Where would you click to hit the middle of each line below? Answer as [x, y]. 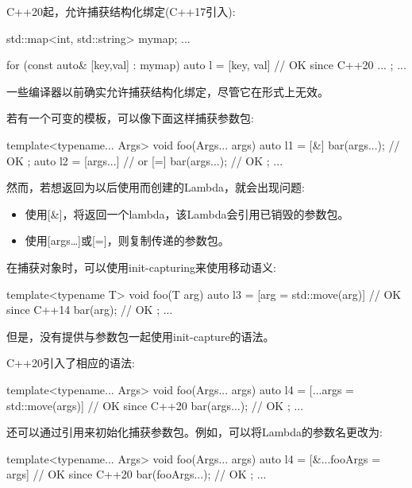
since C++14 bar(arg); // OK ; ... [90, 310]
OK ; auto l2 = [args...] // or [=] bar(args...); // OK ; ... [145, 160]
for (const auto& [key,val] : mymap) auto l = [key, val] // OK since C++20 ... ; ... [206, 65]
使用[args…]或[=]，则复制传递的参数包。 [127, 240]
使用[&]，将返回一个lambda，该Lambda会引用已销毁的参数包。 [187, 213]
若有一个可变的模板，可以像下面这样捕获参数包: [130, 118]
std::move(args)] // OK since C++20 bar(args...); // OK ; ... [155, 405]
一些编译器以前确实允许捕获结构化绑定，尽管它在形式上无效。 [167, 91]
